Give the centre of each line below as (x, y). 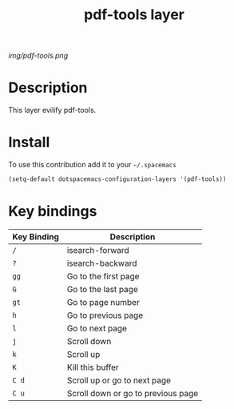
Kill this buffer (93, 367)
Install (29, 142)
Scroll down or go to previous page (133, 393)
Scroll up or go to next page (119, 380)
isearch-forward (98, 250)
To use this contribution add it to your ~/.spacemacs (93, 165)
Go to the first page (103, 276)
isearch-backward (102, 263)
